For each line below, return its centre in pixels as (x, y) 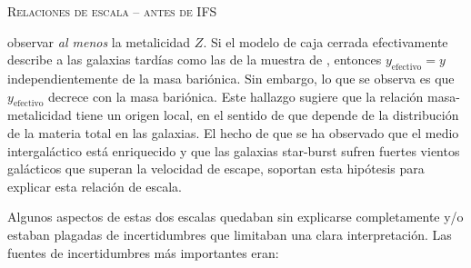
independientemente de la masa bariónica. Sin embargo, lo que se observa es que (231, 78)
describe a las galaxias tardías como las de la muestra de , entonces (195, 60)
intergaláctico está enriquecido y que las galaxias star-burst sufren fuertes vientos (234, 150)
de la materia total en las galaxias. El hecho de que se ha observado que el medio (233, 132)
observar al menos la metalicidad (99, 41)
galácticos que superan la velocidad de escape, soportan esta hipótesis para (216, 169)
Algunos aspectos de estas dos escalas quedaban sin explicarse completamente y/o (235, 217)
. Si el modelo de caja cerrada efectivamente (326, 41)
